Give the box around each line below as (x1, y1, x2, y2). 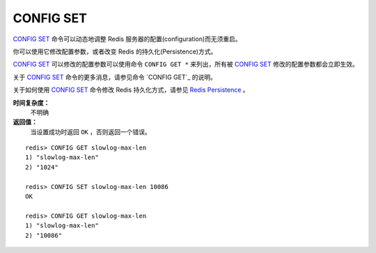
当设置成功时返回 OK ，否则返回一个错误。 (30, 127, 151, 136)
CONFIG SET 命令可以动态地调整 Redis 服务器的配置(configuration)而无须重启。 (13, 35, 242, 43)
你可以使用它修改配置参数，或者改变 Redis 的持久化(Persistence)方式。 (13, 47, 217, 56)
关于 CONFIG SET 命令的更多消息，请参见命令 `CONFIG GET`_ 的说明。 (13, 73, 217, 81)
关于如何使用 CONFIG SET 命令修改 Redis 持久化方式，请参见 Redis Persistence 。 (13, 85, 250, 94)
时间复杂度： (13, 98, 50, 107)
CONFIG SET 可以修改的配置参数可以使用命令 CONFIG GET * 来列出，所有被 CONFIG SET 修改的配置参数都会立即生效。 (13, 60, 359, 69)
